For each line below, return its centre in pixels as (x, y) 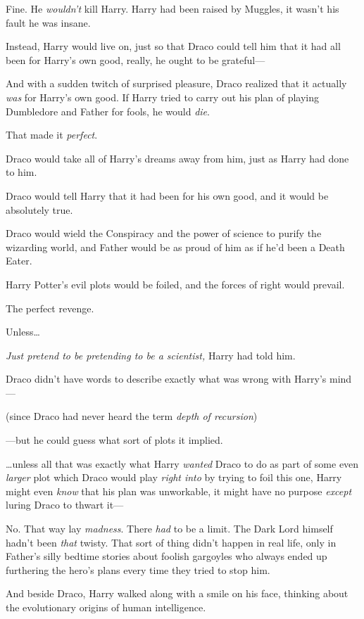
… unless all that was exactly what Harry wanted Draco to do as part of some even (182, 463)
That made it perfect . (52, 135)
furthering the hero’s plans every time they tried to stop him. (138, 569)
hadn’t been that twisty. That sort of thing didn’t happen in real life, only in (171, 542)
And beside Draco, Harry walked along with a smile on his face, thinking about (177, 593)
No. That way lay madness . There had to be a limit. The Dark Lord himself (169, 529)
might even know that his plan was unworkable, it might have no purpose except (179, 491)
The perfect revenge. (50, 308)
